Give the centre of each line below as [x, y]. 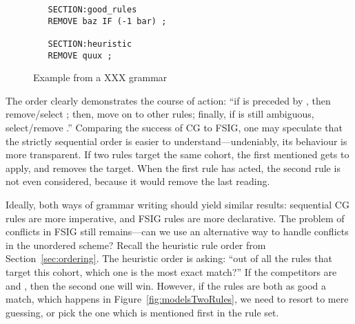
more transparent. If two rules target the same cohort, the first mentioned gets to [177, 154]
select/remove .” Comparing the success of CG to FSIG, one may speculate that [174, 128]
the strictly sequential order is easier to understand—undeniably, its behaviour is [176, 141]
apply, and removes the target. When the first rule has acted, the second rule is [173, 168]
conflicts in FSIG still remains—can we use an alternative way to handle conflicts [177, 231]
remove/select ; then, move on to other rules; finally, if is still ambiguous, [160, 114]
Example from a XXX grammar [100, 77]
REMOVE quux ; [80, 55]
